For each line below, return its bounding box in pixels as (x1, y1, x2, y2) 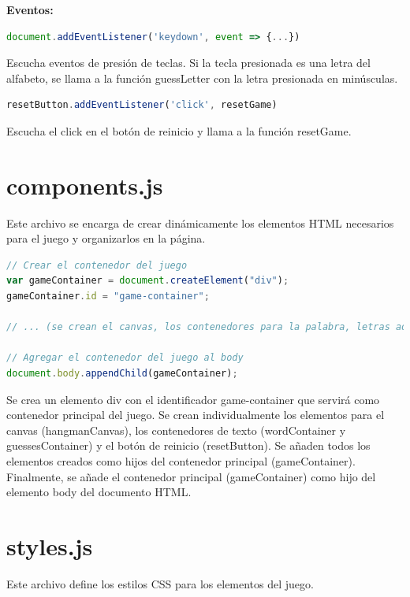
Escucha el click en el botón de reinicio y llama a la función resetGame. (6, 122, 352, 139)
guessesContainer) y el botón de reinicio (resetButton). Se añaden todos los (6, 437, 371, 454)
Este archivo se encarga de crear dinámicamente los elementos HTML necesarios (6, 214, 394, 231)
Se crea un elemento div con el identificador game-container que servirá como (6, 391, 380, 407)
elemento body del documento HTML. (6, 484, 192, 500)
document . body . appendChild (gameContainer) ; (6, 368, 238, 380)
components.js (6, 169, 163, 201)
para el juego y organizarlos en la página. (6, 230, 206, 247)
